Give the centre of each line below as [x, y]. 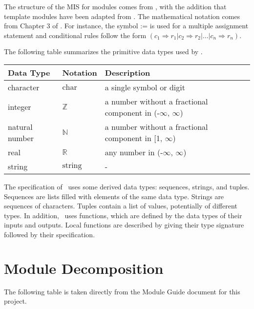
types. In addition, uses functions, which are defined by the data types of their [123, 215]
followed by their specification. [50, 234]
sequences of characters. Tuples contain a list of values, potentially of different [121, 206]
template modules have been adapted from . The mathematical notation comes [122, 16]
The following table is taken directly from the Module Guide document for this [122, 291]
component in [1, [134, 138]
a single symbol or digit [145, 87]
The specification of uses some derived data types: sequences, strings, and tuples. [127, 186]
